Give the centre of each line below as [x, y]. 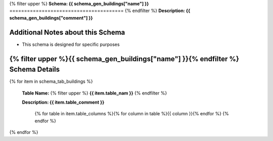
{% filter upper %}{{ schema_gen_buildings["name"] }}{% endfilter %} [124, 59]
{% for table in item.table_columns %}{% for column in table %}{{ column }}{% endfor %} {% [132, 114]
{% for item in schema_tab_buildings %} [51, 81]
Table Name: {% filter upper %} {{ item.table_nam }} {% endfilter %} [95, 93]
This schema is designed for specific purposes [71, 44]
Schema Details [35, 69]
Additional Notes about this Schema [67, 32]
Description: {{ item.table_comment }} [63, 102]
